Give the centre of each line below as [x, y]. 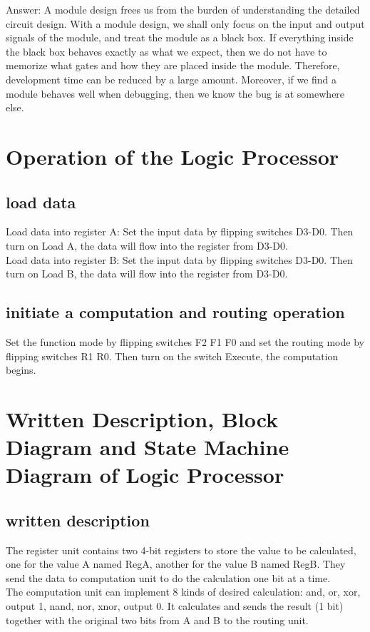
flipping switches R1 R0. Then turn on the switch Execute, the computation [172, 356]
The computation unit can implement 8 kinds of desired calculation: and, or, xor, [183, 592]
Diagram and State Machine [148, 447]
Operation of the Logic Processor [173, 156]
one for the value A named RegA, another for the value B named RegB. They [176, 564]
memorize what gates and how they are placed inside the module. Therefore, [173, 65]
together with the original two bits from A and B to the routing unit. [157, 620]
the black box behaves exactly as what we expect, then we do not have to [166, 51]
